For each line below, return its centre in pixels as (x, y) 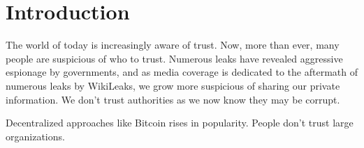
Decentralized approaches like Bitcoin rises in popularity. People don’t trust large (180, 123)
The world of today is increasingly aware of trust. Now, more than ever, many (173, 45)
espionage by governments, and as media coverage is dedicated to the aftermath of (182, 72)
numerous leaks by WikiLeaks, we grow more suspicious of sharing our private (173, 85)
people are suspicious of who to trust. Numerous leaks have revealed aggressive (174, 58)
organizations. (35, 136)
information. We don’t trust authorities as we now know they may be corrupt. (173, 99)
